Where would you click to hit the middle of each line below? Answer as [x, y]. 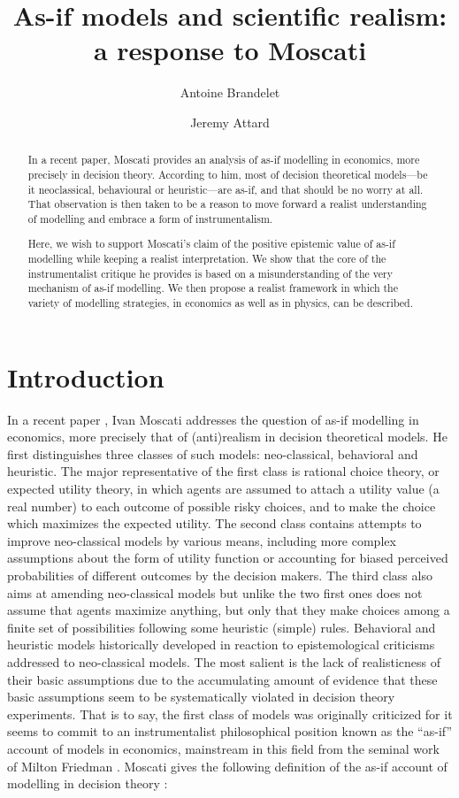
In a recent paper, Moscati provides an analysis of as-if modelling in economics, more [224, 160]
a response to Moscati [230, 50]
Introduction [86, 376]
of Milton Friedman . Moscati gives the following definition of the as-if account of [227, 766]
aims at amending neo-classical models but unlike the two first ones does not [215, 592]
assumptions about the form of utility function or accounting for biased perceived [228, 558]
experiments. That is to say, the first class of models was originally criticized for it [230, 714]
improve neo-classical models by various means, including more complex [202, 540]
